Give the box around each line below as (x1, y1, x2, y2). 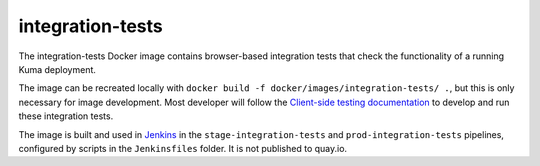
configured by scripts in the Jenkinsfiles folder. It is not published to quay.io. (18, 142, 348, 154)
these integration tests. (18, 110, 114, 122)
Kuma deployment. (18, 63, 97, 75)
